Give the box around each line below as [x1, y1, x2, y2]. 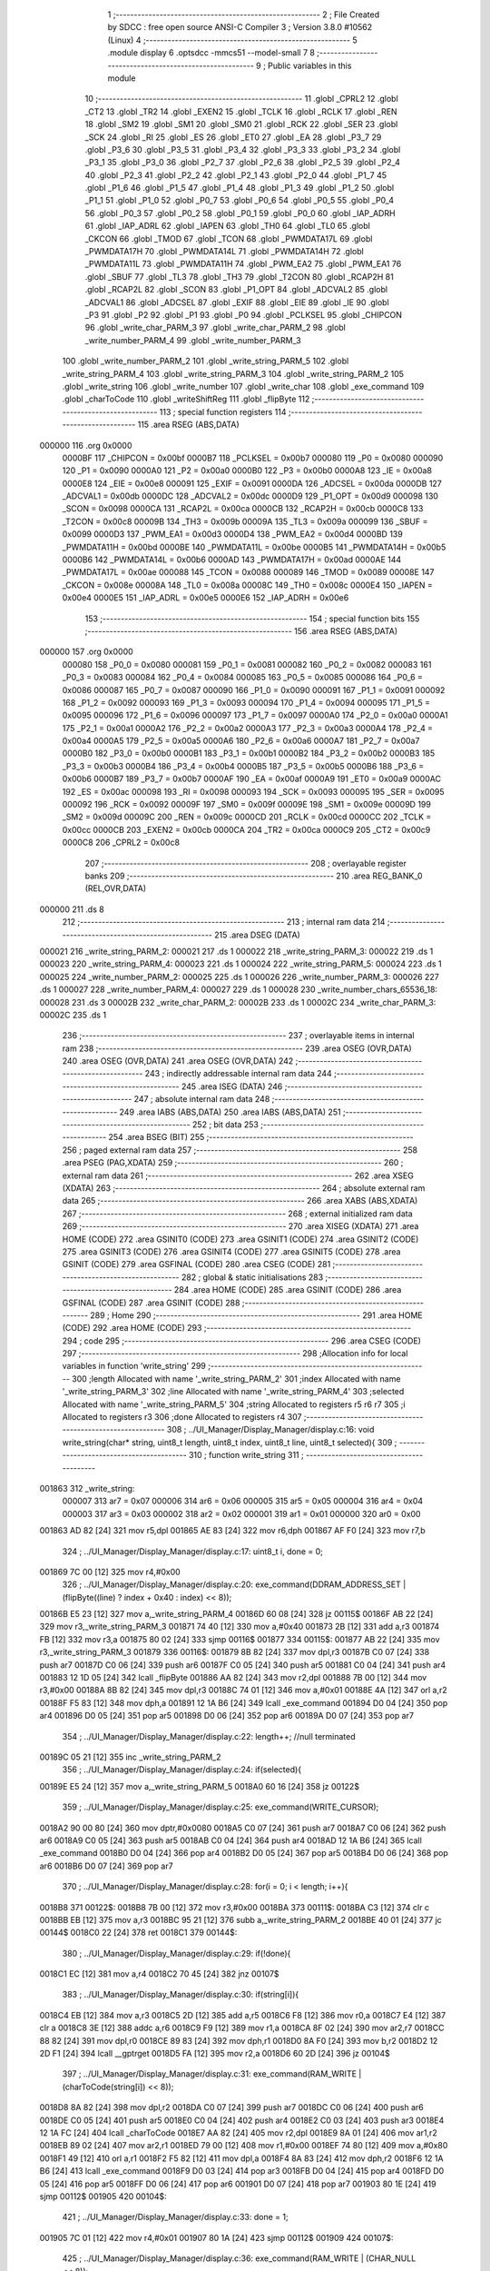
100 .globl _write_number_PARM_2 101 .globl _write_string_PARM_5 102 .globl [62, 355, 349, 367]
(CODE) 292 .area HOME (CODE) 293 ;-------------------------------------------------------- [62, 1323, 412, 1334]
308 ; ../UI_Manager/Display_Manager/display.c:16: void [166, 1424, 375, 1435]
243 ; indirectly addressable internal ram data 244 [144, 1068, 333, 1079]
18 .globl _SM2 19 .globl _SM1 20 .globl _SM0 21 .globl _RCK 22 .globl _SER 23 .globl [84, 119, 398, 130]
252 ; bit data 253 [191, 1119, 259, 1130]
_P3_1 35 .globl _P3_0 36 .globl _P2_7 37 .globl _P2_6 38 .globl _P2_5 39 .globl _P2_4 [84, 157, 401, 168]
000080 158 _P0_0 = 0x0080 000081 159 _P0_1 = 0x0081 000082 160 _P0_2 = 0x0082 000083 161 [62, 659, 432, 669]
